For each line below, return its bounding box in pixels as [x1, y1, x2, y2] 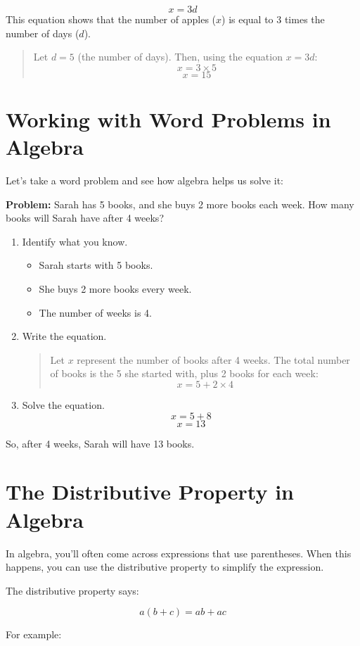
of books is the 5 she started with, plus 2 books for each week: [50, 366, 319, 381]
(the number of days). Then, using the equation [77, 49, 283, 64]
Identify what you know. [22, 234, 128, 248]
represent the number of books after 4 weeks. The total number [77, 352, 350, 367]
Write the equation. [22, 329, 107, 343]
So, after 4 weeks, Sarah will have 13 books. [6, 436, 195, 450]
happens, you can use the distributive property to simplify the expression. [6, 559, 324, 574]
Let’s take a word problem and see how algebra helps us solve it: [6, 173, 283, 188]
